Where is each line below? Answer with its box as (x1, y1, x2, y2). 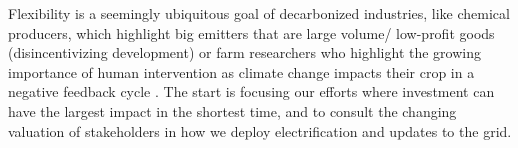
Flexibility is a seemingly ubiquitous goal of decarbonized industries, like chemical (8, 3, 510, 23)
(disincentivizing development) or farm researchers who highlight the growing (8, 42, 481, 63)
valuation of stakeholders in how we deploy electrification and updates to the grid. (8, 120, 512, 141)
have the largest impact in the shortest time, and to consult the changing (8, 100, 457, 121)
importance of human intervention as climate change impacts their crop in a (8, 61, 475, 82)
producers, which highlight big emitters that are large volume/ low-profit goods (8, 22, 495, 43)
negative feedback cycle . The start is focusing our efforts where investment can (8, 81, 495, 102)
